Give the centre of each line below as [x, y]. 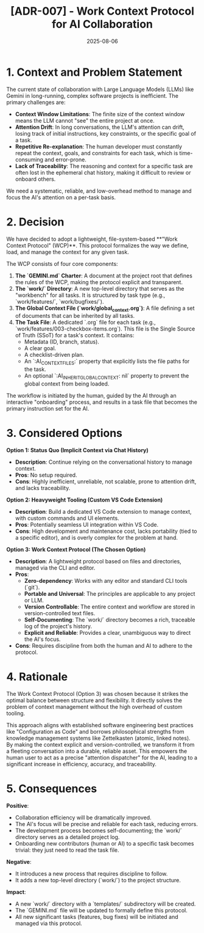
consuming [29, 159]
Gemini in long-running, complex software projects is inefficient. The [92, 95]
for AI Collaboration [102, 24]
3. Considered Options [65, 434]
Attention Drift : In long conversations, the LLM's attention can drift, [100, 127]
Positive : [18, 805]
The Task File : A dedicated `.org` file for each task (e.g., [85, 323]
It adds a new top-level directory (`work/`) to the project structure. [98, 880]
